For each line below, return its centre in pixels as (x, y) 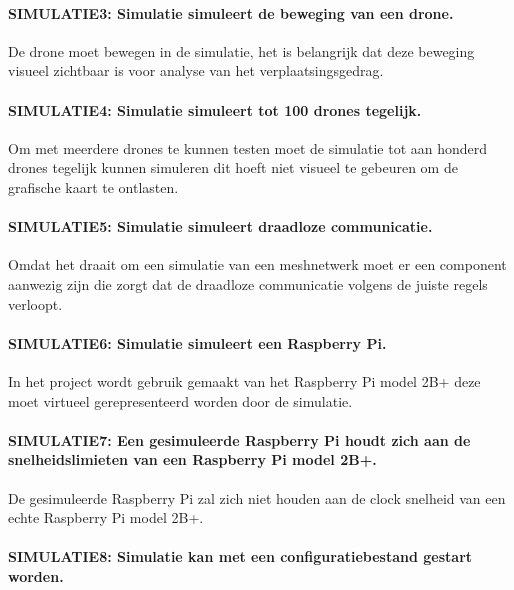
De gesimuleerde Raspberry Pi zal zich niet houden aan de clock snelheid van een (257, 497)
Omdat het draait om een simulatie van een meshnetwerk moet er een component (257, 264)
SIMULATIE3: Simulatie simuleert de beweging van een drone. (231, 12)
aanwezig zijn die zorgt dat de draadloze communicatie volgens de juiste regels (248, 283)
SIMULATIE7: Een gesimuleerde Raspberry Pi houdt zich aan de (239, 439)
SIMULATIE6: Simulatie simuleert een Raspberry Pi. (197, 342)
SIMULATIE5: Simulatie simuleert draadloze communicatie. (220, 226)
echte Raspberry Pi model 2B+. (106, 517)
